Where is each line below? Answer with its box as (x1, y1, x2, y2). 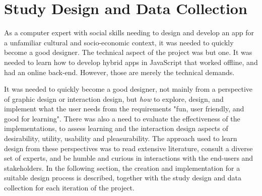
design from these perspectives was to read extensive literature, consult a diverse (4, 143, 253, 153)
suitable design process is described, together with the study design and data (4, 172, 241, 183)
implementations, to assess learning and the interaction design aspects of (4, 123, 228, 134)
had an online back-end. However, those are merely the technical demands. (4, 67, 235, 77)
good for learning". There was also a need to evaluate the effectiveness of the (4, 113, 240, 123)
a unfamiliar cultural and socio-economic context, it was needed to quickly (4, 37, 234, 47)
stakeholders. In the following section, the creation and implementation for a (4, 162, 240, 173)
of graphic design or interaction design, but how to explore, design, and (4, 93, 224, 104)
